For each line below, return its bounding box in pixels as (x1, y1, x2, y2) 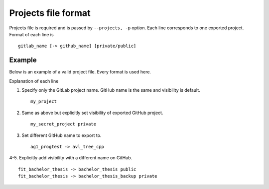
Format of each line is (9, 31, 54, 37)
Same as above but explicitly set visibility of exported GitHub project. (21, 110, 163, 116)
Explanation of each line (9, 78, 59, 84)
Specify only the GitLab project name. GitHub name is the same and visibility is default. (21, 87, 200, 93)
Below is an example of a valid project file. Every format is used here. (9, 69, 151, 75)
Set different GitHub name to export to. (21, 132, 102, 138)
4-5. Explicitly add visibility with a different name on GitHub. (9, 155, 133, 161)
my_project (30, 99, 57, 104)
